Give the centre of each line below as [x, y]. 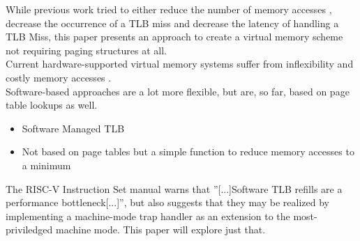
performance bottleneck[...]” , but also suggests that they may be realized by [167, 202]
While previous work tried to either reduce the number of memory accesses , [169, 9]
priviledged [29, 230]
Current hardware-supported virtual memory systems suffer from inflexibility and [180, 64]
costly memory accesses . [59, 77]
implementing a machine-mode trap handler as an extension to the [148, 216]
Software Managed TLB [73, 128]
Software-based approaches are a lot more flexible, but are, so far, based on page [178, 91]
